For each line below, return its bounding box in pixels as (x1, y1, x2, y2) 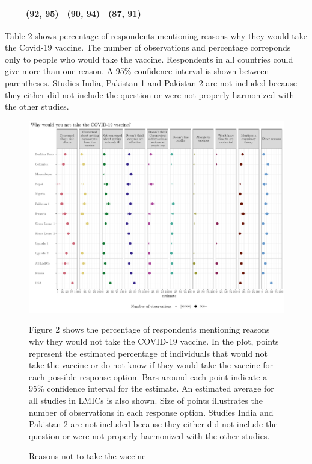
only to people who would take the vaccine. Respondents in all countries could (5, 52, 293, 65)
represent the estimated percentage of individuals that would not (29, 346, 268, 359)
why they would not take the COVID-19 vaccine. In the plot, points (29, 334, 279, 347)
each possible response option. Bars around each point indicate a (29, 370, 268, 383)
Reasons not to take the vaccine (29, 450, 146, 462)
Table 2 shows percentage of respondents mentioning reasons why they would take (5, 29, 307, 42)
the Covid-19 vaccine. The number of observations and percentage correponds (5, 41, 291, 54)
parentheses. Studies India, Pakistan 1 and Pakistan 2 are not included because (5, 76, 297, 89)
